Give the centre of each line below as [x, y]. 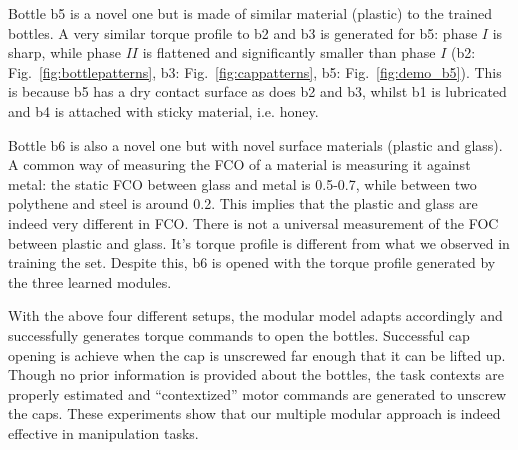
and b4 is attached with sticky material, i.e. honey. [163, 110]
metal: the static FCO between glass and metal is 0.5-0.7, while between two [242, 183]
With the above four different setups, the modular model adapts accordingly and [255, 315]
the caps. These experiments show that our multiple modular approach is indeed [254, 413]
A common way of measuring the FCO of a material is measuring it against [239, 164]
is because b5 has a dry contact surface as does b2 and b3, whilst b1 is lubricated [257, 91]
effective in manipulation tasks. [103, 432]
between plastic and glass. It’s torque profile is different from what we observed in [259, 242]
